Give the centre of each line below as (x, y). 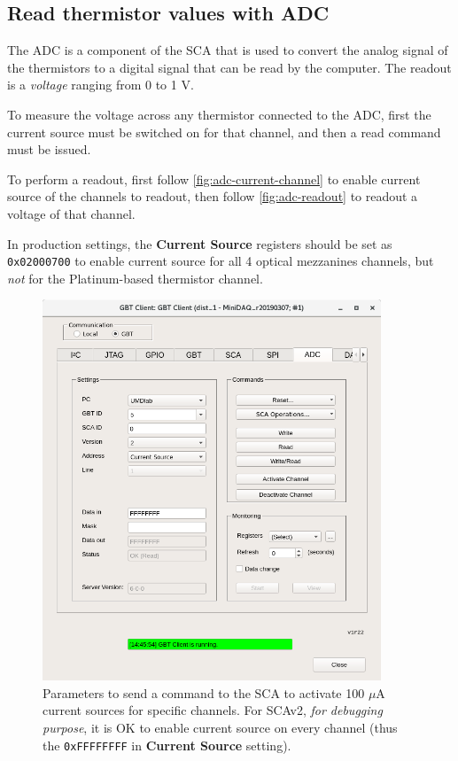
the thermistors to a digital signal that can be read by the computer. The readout (229, 67)
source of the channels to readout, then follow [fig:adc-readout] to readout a (213, 196)
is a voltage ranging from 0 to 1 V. (101, 85)
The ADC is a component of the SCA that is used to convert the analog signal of (228, 50)
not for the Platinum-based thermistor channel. (135, 278)
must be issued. (49, 149)
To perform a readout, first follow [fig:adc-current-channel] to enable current (214, 179)
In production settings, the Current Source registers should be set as (200, 243)
